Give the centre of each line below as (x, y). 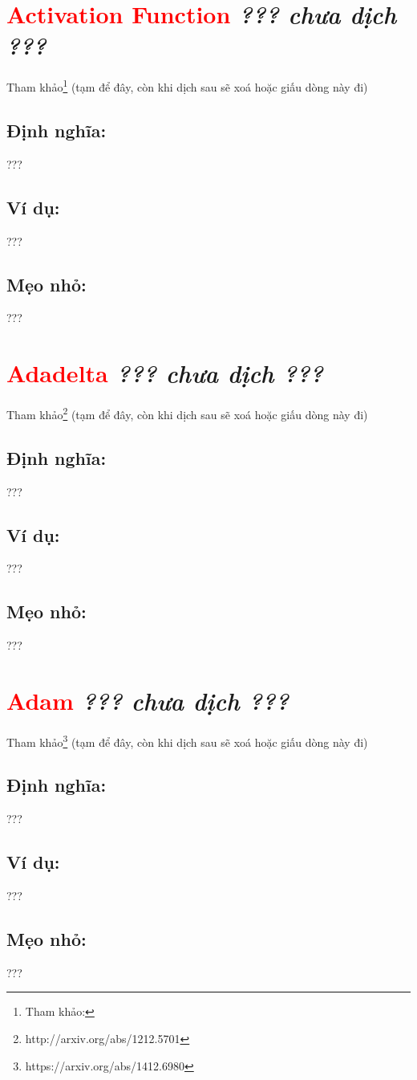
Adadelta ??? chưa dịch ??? (165, 373)
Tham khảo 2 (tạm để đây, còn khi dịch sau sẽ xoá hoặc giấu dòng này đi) (187, 413)
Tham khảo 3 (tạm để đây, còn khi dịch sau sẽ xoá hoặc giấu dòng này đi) (187, 740)
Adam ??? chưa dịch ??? (148, 700)
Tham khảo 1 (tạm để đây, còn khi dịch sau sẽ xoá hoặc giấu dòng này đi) (187, 86)
